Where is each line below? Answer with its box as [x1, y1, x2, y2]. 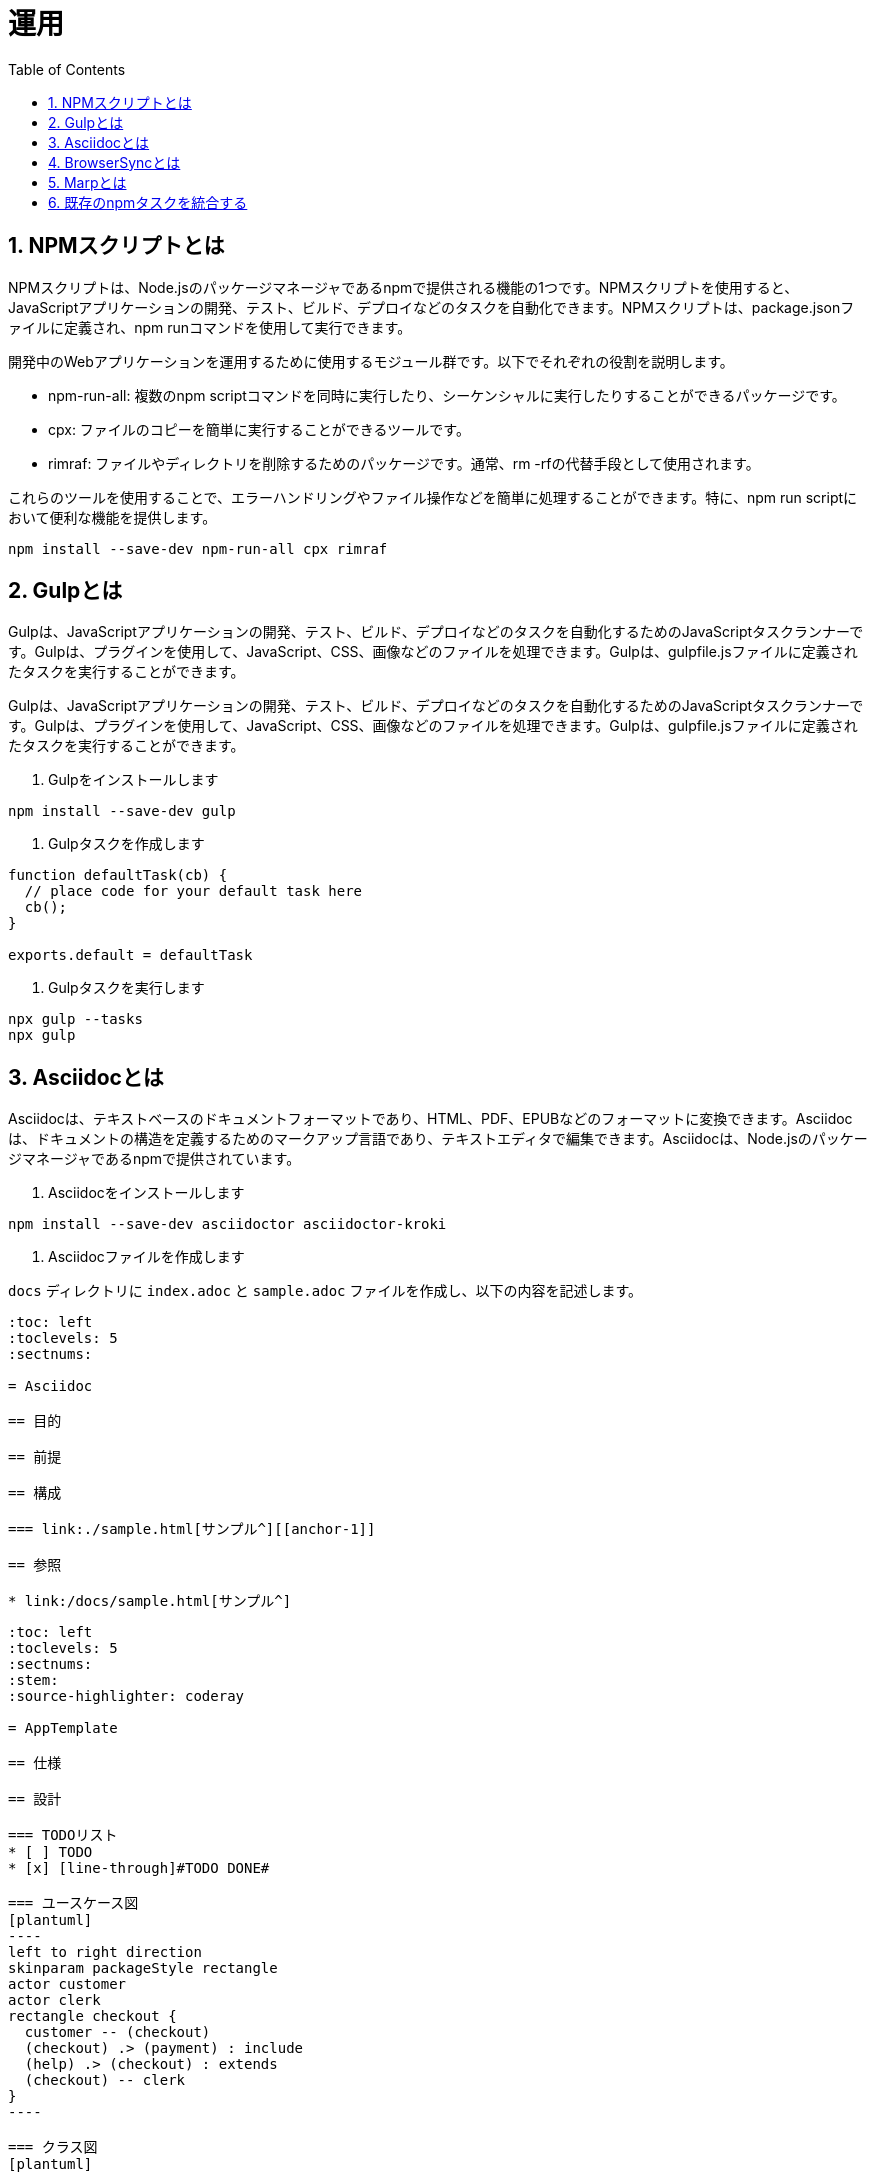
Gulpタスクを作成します [48, 835, 205, 853]
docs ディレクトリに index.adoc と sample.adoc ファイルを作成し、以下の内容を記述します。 [8, 1282, 643, 1300]
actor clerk [8, 1992, 101, 2009]
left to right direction [8, 1944, 202, 1961]
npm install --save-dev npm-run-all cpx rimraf [8, 540, 388, 557]
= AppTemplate [8, 1720, 118, 1737]
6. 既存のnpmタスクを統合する [48, 193, 248, 211]
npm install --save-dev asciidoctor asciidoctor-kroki [8, 1216, 447, 1233]
